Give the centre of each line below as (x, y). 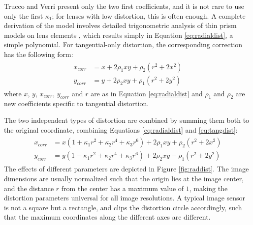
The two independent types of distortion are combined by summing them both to (127, 120)
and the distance (29, 188)
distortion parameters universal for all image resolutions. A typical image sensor (125, 198)
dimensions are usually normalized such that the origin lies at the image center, (124, 178)
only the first (24, 15)
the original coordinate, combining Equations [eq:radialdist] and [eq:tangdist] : (121, 129)
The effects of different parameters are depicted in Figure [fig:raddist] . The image (126, 169)
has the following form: (39, 54)
